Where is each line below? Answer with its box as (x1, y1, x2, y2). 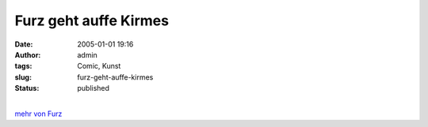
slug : (14, 72, 32, 82)
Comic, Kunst (77, 62, 121, 71)
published (77, 84, 110, 93)
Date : (14, 39, 33, 49)
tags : (14, 62, 32, 71)
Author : (14, 50, 41, 59)
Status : (14, 84, 40, 93)
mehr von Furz (14, 109, 63, 118)
